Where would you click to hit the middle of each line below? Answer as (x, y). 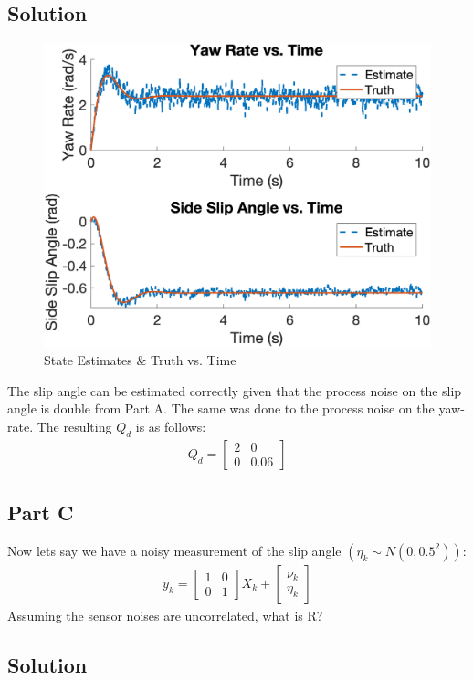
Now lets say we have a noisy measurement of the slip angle (174, 550)
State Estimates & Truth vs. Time (140, 360)
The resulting (74, 426)
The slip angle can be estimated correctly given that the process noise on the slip (235, 390)
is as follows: (171, 426)
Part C (41, 513)
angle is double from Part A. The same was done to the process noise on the (221, 408)
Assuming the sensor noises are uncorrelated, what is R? (165, 615)
